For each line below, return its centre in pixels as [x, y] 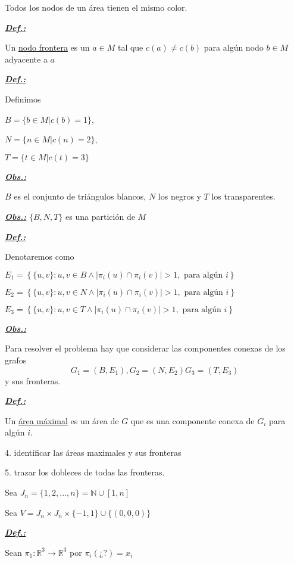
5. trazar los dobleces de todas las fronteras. [85, 472]
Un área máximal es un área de [62, 420]
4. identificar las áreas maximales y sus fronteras [93, 452]
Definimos [23, 99]
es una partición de [100, 216]
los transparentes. [243, 196]
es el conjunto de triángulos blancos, [80, 196]
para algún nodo [234, 47]
